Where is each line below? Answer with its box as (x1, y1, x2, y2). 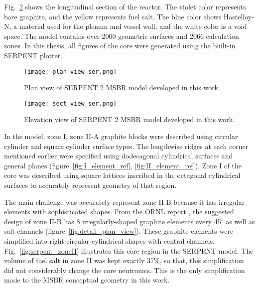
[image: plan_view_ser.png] (24, 68, 117, 75)
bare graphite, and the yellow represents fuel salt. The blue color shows (4, 11, 222, 21)
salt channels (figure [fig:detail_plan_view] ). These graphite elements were (4, 226, 234, 236)
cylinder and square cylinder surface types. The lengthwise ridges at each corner (4, 141, 249, 151)
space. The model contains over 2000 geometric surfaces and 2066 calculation (4, 30, 239, 41)
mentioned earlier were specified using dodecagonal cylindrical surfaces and (4, 150, 233, 161)
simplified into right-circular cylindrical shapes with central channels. (4, 236, 215, 246)
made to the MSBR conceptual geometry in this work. (4, 275, 170, 285)
